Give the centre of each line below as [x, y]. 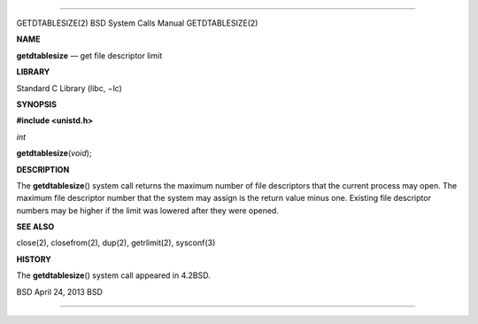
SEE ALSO [35, 227]
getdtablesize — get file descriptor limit [89, 55]
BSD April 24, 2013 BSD [60, 291]
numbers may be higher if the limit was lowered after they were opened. [147, 210]
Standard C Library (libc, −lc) [69, 88]
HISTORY [34, 259]
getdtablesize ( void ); [54, 153]
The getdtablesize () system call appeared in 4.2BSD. [114, 275]
